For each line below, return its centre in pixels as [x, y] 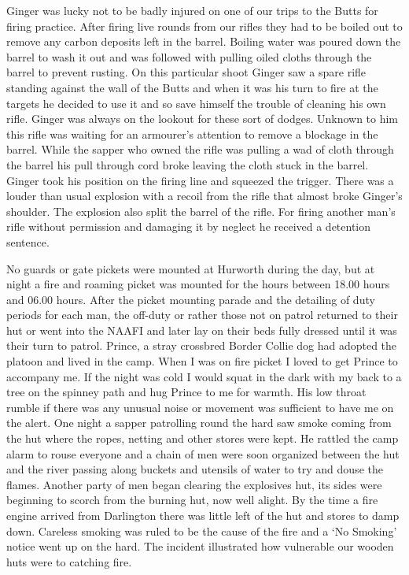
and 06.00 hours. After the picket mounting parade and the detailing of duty [191, 299]
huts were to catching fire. [69, 561]
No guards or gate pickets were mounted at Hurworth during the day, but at [191, 268]
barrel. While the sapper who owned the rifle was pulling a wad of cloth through [200, 149]
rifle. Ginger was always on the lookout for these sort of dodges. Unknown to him [203, 119]
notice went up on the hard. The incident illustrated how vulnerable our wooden [200, 546]
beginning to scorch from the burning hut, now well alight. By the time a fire [192, 500]
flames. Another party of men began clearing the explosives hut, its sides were [194, 484]
